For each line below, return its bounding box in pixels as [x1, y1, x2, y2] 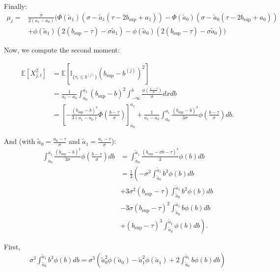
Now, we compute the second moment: [4, 44, 120, 54]
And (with [4, 136, 35, 146]
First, [4, 241, 21, 251]
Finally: [4, 1, 27, 11]
